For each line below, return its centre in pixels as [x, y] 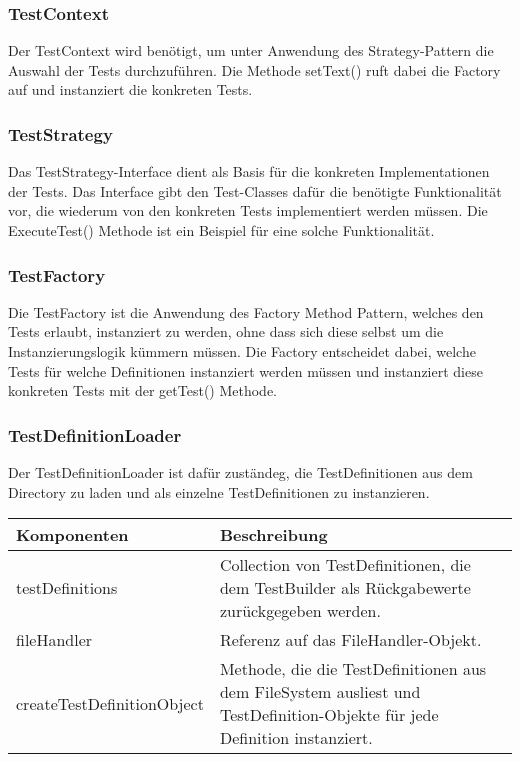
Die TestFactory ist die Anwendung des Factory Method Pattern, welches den [246, 311]
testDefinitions [67, 588]
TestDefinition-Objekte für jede [329, 715]
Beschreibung [273, 535]
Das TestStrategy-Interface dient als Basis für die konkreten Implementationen [249, 171]
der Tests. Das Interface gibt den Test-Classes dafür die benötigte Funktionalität [255, 190]
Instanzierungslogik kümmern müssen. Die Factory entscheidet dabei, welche [242, 351]
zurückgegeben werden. [300, 611]
